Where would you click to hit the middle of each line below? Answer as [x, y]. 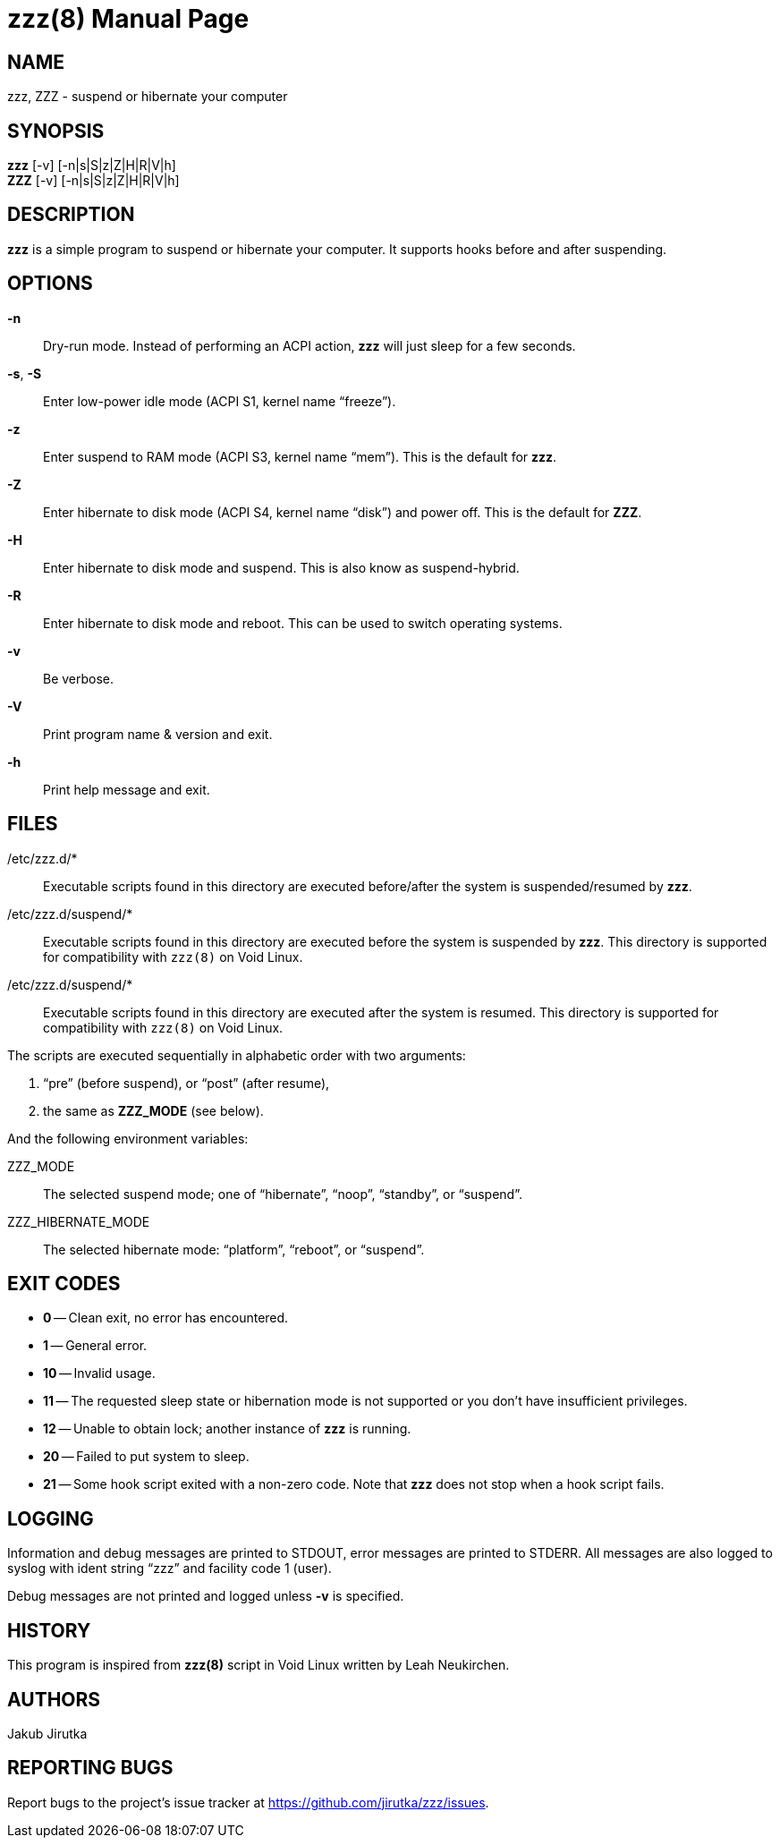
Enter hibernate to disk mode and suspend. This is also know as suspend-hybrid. [281, 567]
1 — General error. [95, 1346]
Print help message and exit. [127, 789]
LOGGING [51, 1518]
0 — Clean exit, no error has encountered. [166, 1318]
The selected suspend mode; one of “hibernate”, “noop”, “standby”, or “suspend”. [283, 1194]
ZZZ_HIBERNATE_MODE [79, 1221]
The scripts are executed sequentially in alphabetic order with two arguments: [237, 1055]
